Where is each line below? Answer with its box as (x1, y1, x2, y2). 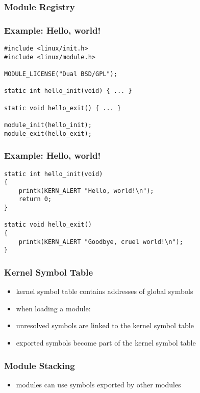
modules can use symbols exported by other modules (16, 379, 181, 389)
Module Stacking (4, 359, 75, 372)
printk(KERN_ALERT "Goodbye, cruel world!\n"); (18, 238, 183, 245)
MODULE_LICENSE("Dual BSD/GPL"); (4, 70, 117, 78)
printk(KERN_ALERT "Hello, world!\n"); (18, 187, 154, 194)
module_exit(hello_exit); (4, 130, 92, 137)
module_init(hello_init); (4, 121, 92, 129)
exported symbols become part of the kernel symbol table (16, 337, 196, 348)
